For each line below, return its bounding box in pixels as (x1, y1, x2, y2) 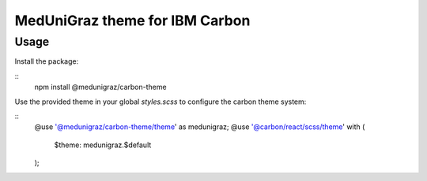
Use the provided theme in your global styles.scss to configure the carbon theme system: (14, 97, 307, 106)
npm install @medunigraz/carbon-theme (34, 83, 167, 92)
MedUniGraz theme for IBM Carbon (14, 12, 251, 29)
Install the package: (14, 57, 79, 66)
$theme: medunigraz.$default (54, 140, 152, 150)
